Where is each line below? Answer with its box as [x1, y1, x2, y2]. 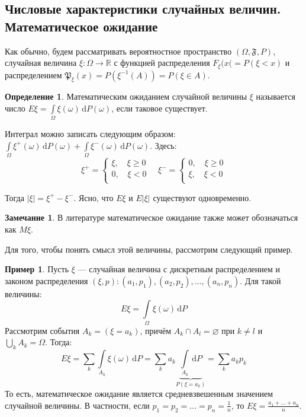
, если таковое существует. [111, 102, 208, 114]
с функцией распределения [114, 56, 210, 69]
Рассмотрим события [5, 324, 80, 336]
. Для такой [240, 274, 281, 287]
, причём [140, 324, 172, 336]
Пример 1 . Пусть [5, 263, 69, 275]
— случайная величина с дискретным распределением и [78, 263, 281, 275]
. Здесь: [150, 139, 177, 151]
